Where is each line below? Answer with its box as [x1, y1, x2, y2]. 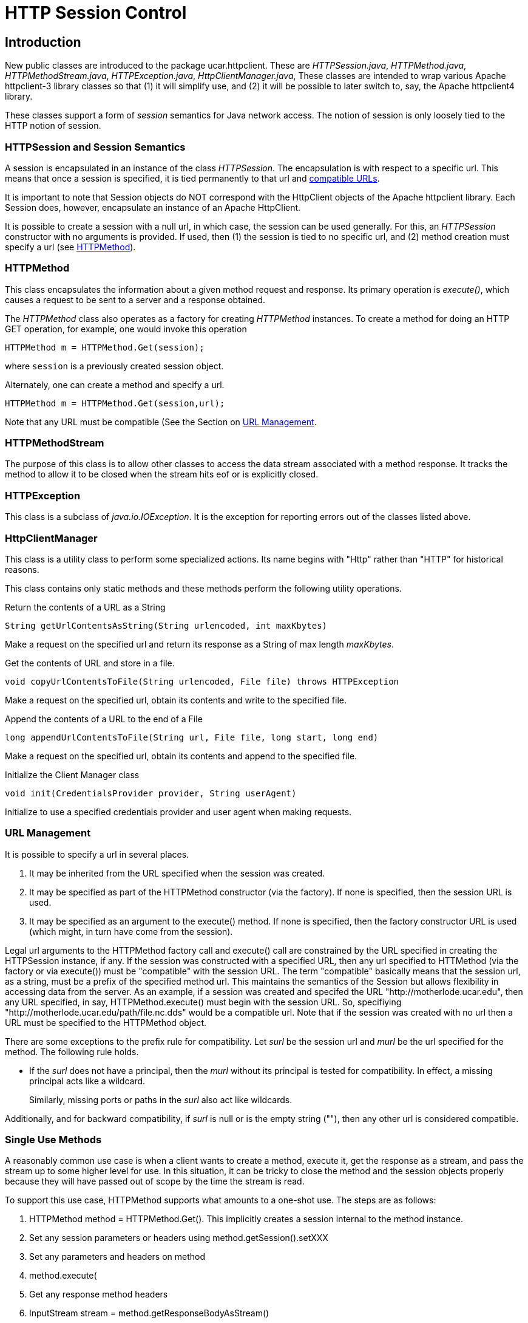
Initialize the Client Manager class [5, 769, 140, 780]
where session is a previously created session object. [5, 360, 224, 371]
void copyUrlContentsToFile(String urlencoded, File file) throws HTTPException [5, 676, 399, 686]
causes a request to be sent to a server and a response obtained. [5, 294, 266, 305]
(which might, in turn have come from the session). [29, 926, 233, 937]
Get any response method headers [29, 1289, 168, 1300]
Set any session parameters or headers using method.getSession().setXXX [29, 1232, 328, 1243]
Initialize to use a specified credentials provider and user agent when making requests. [5, 806, 352, 817]
